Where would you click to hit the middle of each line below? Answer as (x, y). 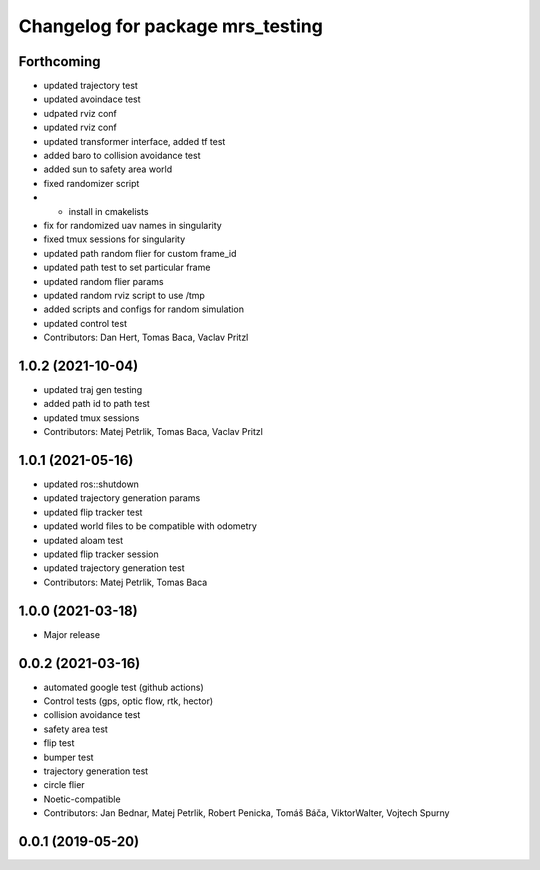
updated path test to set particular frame (127, 267)
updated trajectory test (91, 86)
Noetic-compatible (82, 799)
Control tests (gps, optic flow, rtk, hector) (128, 701)
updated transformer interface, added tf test (134, 141)
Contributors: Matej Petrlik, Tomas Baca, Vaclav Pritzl (153, 432)
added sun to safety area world (108, 169)
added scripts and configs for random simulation (144, 309)
